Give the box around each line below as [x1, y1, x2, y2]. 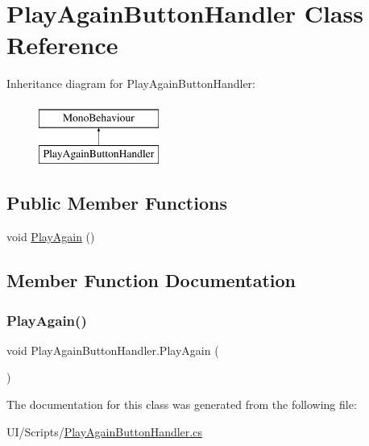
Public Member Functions [6, 190, 227, 215]
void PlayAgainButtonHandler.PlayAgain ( [6, 341, 219, 358]
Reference [6, 28, 118, 61]
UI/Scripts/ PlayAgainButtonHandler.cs [6, 423, 202, 440]
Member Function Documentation [6, 268, 296, 293]
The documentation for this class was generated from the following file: [6, 396, 357, 413]
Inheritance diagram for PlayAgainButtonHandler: [6, 75, 255, 92]
